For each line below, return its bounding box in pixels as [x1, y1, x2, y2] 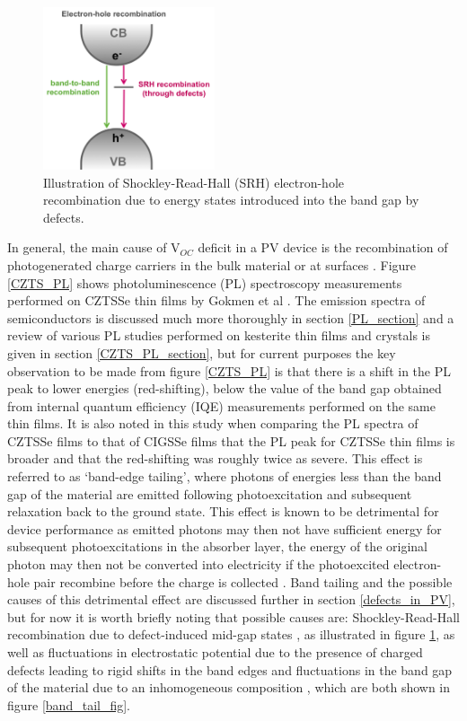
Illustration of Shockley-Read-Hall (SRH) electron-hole [43, 172, 345, 191]
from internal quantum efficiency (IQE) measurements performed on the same [7, 396, 436, 415]
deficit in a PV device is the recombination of [198, 238, 448, 257]
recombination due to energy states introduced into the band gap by [43, 190, 419, 209]
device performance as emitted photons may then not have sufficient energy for [7, 519, 442, 538]
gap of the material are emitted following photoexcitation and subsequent [7, 484, 412, 503]
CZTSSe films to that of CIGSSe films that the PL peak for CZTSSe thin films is [7, 431, 455, 450]
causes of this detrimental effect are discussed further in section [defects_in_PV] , [7, 590, 455, 609]
